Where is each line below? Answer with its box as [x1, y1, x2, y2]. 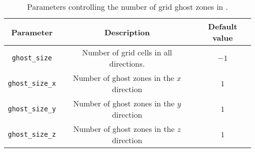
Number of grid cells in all [82, 47, 172, 58]
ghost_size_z [8, 130, 56, 138]
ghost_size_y [8, 105, 56, 113]
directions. [109, 58, 145, 69]
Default [208, 21, 237, 32]
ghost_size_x [8, 79, 56, 87]
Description [104, 26, 150, 38]
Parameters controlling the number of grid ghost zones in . [27, 1, 228, 12]
